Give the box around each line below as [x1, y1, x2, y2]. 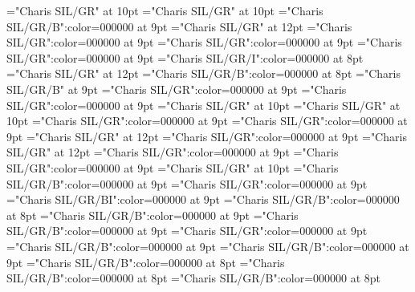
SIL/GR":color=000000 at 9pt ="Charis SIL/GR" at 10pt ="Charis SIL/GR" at [6, 96, 401, 113]
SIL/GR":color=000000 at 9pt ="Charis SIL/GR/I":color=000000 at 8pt [6, 49, 364, 66]
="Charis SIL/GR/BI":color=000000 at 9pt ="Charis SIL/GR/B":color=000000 [6, 191, 400, 208]
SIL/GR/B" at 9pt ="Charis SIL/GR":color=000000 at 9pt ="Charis [6, 80, 347, 97]
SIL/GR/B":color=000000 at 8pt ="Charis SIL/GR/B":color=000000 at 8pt [6, 270, 381, 286]
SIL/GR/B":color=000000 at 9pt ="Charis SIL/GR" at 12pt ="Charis [6, 18, 352, 34]
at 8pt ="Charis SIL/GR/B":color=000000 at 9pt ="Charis [6, 206, 299, 223]
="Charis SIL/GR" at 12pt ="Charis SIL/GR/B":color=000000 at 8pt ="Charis [6, 65, 401, 82]
